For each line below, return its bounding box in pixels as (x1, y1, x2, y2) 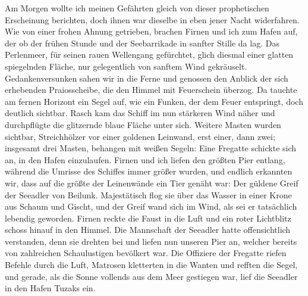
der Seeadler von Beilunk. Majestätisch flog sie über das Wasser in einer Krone (5, 188, 292, 201)
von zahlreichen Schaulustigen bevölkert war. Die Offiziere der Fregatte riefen (5, 247, 287, 259)
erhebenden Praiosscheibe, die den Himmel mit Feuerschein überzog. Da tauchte (5, 83, 297, 96)
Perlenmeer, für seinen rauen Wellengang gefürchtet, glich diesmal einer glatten (5, 48, 294, 61)
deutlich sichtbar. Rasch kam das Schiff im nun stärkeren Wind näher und (5, 107, 275, 119)
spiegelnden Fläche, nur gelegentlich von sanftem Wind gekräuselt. (5, 60, 247, 72)
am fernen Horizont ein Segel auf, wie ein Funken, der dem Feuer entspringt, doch (5, 95, 303, 107)
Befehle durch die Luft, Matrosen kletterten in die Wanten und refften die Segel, (5, 258, 298, 271)
